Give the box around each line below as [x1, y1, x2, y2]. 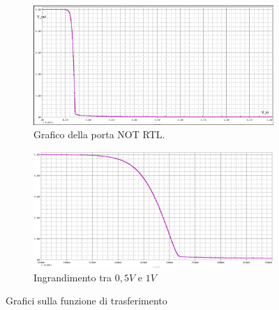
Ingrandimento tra [33, 270, 112, 284]
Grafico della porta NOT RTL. [33, 127, 165, 142]
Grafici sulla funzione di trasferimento [6, 293, 167, 308]
